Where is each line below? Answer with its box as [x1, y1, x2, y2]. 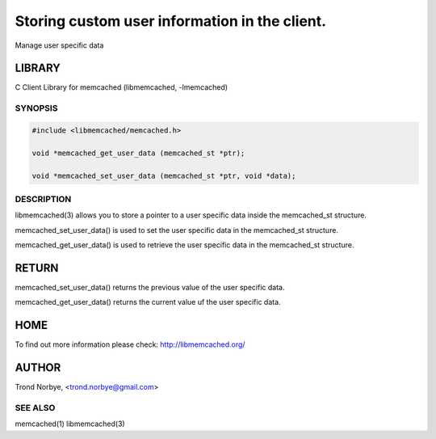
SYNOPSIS [15, 103, 58, 114]
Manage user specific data [15, 40, 104, 50]
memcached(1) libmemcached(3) [15, 419, 125, 428]
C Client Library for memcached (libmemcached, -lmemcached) [15, 82, 228, 92]
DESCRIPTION [15, 193, 72, 205]
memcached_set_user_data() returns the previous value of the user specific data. [15, 282, 285, 292]
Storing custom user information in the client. [15, 12, 327, 30]
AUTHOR [15, 361, 61, 375]
